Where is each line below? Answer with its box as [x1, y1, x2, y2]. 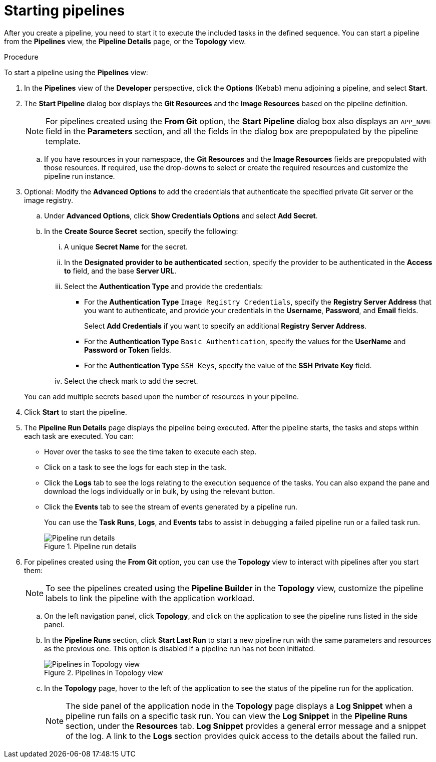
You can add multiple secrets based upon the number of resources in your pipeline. [24, 392, 299, 401]
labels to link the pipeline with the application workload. [46, 593, 255, 603]
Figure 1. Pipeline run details [44, 542, 137, 551]
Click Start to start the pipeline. [24, 407, 127, 416]
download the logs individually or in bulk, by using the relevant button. [44, 486, 275, 495]
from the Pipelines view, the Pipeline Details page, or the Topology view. [4, 37, 246, 46]
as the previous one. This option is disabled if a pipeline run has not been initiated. [44, 644, 315, 653]
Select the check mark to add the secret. [64, 376, 198, 385]
